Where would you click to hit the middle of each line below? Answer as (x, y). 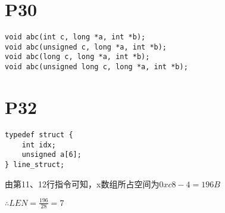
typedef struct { (39, 135)
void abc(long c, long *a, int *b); (77, 57)
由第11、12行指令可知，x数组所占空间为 (82, 183)
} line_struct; (35, 164)
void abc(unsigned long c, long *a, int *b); (96, 67)
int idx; (39, 145)
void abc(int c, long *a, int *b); (75, 37)
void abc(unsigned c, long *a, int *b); (86, 47)
